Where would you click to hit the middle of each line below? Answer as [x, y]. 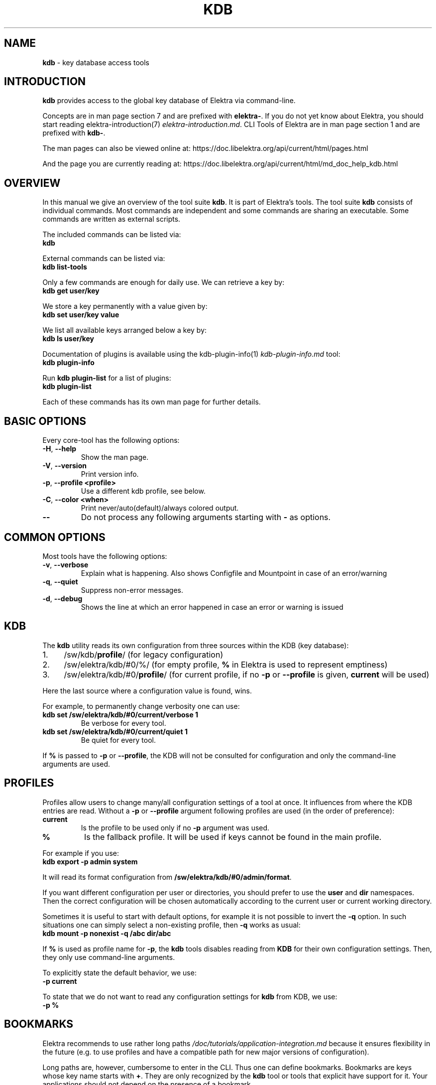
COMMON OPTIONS [55, 537]
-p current [60, 981]
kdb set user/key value [81, 315]
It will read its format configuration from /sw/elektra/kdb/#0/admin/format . [167, 877]
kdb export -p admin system [90, 861]
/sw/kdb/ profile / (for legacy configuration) [144, 654]
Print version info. [110, 474]
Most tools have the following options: [105, 556]
